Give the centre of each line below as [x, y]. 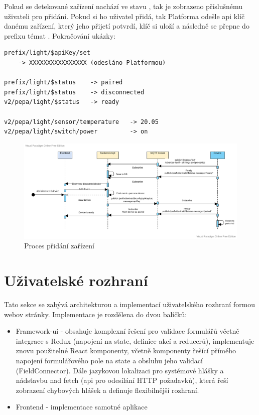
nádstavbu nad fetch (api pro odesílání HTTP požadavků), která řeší [122, 380]
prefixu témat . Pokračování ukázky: [60, 35]
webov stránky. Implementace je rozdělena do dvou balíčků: [96, 314]
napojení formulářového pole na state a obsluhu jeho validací [109, 361]
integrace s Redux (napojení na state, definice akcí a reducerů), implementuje [135, 340]
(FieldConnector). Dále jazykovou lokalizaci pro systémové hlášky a [120, 370]
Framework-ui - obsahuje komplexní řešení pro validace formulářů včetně [127, 331]
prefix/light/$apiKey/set [47, 53]
